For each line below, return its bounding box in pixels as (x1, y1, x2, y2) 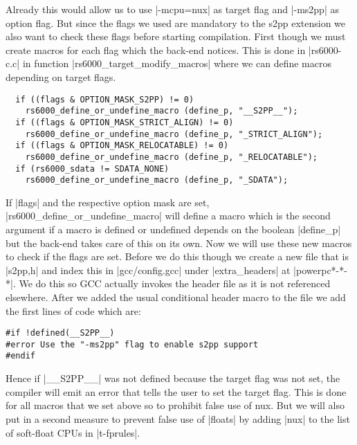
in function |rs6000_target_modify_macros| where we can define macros (22, 56, 331, 71)
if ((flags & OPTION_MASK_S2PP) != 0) (15, 94, 194, 105)
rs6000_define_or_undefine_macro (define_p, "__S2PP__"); (25, 106, 298, 116)
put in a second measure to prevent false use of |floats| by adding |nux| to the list (6, 411, 350, 426)
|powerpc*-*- (293, 262, 347, 277)
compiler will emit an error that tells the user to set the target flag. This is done (6, 384, 347, 399)
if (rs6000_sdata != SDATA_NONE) (15, 163, 170, 174)
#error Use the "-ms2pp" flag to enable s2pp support (6, 339, 259, 349)
